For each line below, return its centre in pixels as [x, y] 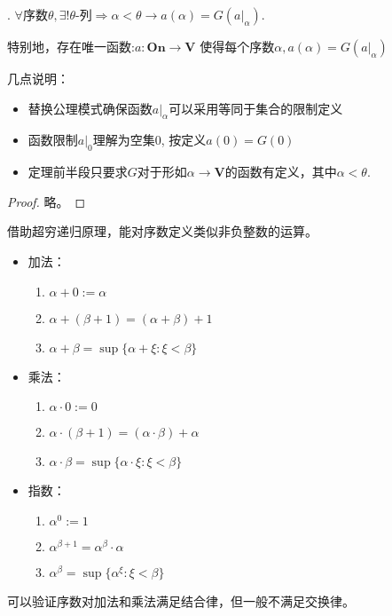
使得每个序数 [237, 46]
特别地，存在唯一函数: [71, 46]
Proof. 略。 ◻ [47, 201]
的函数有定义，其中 [281, 172]
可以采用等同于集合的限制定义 [256, 108]
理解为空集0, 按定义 [149, 140]
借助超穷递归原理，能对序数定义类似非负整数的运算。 [162, 231]
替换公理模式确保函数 [90, 108]
